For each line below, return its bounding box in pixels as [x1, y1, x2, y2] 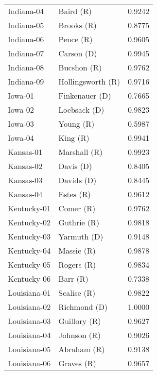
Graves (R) [58, 358, 96, 369]
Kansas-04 [8, 188, 43, 200]
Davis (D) [58, 160, 92, 171]
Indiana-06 [8, 34, 44, 45]
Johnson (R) [58, 329, 101, 341]
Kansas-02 [8, 160, 43, 171]
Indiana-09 [8, 76, 44, 87]
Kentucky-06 [8, 273, 51, 284]
